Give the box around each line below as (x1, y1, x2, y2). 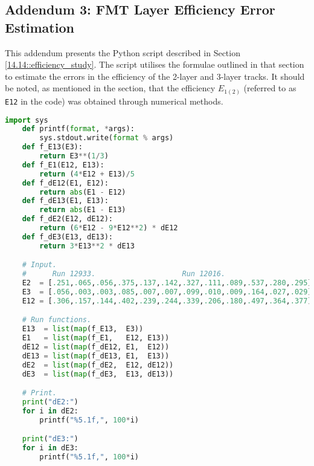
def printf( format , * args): (22, 125, 135, 134)
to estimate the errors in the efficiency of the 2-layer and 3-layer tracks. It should (5, 70, 305, 82)
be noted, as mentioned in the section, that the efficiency (5, 82, 216, 94)
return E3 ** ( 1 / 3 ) (39, 152, 109, 161)
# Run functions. (22, 316, 92, 325)
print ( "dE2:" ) (22, 398, 78, 407)
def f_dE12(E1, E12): (22, 178, 109, 187)
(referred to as (243, 82, 296, 94)
